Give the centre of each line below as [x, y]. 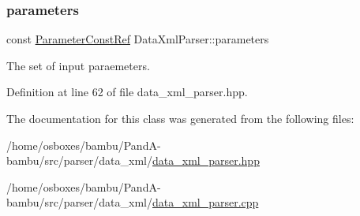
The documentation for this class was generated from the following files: [180, 118]
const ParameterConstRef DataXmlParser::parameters [138, 39]
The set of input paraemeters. [78, 65]
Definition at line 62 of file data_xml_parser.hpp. [127, 92]
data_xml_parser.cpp [206, 202]
